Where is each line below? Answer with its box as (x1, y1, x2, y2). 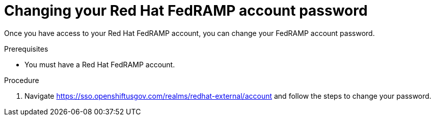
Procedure (4, 75, 39, 85)
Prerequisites (4, 44, 48, 53)
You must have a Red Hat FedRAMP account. (24, 60, 175, 69)
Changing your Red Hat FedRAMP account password (4, 2, 368, 19)
